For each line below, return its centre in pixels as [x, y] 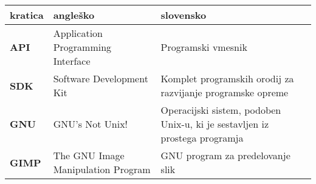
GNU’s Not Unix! [91, 124]
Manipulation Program [102, 169]
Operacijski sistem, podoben [221, 110]
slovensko [184, 15]
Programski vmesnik [204, 47]
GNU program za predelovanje [225, 155]
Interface [72, 61]
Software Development [101, 78]
